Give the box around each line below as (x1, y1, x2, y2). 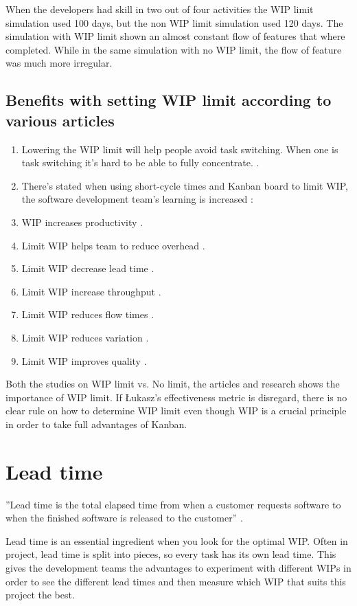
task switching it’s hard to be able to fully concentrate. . (21, 155, 260, 170)
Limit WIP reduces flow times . (21, 307, 154, 322)
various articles (5, 109, 115, 131)
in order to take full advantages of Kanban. (5, 416, 187, 431)
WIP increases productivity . (21, 214, 143, 229)
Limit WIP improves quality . (21, 353, 147, 368)
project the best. (5, 587, 75, 602)
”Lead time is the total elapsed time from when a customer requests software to (5, 497, 341, 511)
